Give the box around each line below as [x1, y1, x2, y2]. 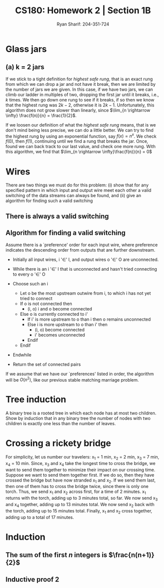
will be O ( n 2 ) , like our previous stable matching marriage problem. [5, 376, 139, 383]
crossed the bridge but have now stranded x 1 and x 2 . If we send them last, [5, 477, 156, 484]
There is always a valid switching [5, 212, 109, 220]
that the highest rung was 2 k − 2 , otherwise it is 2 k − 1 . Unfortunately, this [5, 102, 155, 108]
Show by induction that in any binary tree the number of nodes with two [5, 415, 151, 421]
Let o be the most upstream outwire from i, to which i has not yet [20, 290, 151, 296]
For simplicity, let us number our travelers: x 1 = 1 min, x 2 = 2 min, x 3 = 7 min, [5, 454, 160, 461]
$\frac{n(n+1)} [108, 551, 155, 559]
